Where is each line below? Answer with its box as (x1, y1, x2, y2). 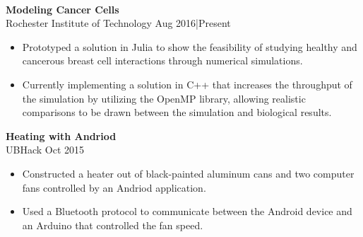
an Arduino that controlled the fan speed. (22, 217, 203, 232)
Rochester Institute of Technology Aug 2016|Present (6, 16, 231, 30)
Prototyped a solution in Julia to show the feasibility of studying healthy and (22, 39, 357, 54)
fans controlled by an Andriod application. (22, 180, 206, 195)
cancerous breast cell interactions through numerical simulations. (22, 53, 303, 68)
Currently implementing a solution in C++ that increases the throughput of (22, 76, 352, 91)
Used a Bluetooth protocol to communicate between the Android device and (22, 204, 352, 219)
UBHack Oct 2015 (6, 142, 85, 157)
